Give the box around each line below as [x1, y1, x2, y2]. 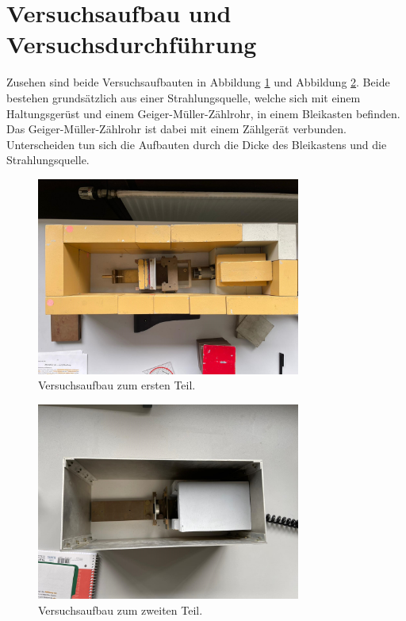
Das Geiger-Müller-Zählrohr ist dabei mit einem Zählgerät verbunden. [6, 121, 347, 137]
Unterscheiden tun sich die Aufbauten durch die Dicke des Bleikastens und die [6, 136, 387, 152]
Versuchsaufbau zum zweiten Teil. [38, 601, 203, 618]
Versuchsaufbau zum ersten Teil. [38, 377, 196, 393]
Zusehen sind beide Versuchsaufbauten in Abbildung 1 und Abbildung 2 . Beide [6, 74, 390, 90]
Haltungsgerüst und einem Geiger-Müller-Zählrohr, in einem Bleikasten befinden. [6, 105, 400, 121]
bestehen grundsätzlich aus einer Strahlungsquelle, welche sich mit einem [6, 89, 361, 105]
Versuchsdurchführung [6, 28, 257, 60]
